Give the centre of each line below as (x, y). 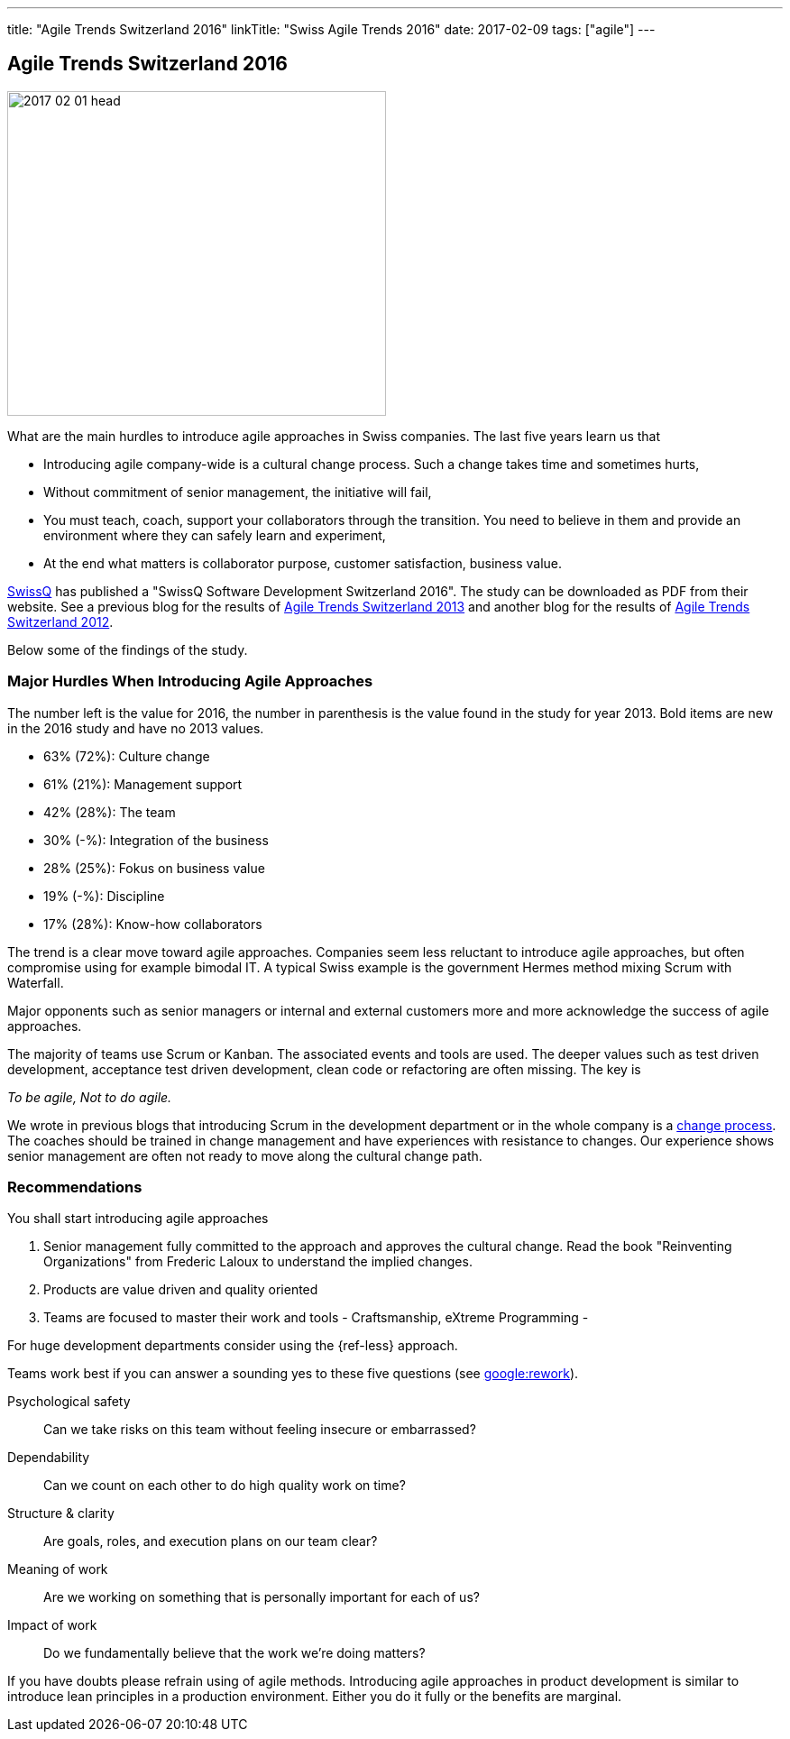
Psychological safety (69, 1402)
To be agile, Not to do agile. (90, 1097)
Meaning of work (58, 1569)
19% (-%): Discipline (104, 896)
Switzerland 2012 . (60, 621)
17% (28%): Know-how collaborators (153, 924)
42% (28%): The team (110, 812)
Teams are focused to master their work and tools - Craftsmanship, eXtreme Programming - (316, 1318)
